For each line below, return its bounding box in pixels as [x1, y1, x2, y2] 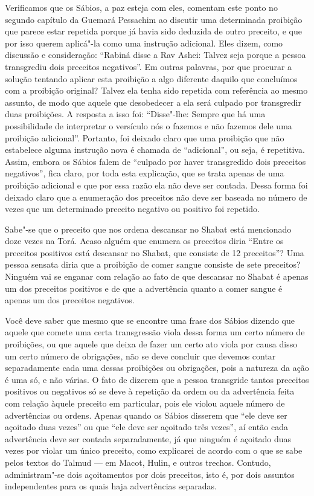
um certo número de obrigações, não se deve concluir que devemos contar [5, 349, 276, 362]
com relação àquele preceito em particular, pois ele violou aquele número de [5, 397, 285, 409]
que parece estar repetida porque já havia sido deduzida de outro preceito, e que [5, 25, 302, 37]
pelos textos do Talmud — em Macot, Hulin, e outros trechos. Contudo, [5, 456, 271, 468]
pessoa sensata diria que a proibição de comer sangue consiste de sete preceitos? [5, 258, 301, 271]
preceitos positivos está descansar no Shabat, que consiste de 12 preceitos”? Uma [5, 246, 304, 259]
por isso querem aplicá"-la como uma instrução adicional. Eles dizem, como [5, 36, 283, 49]
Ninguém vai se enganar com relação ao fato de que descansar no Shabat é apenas [5, 270, 309, 283]
